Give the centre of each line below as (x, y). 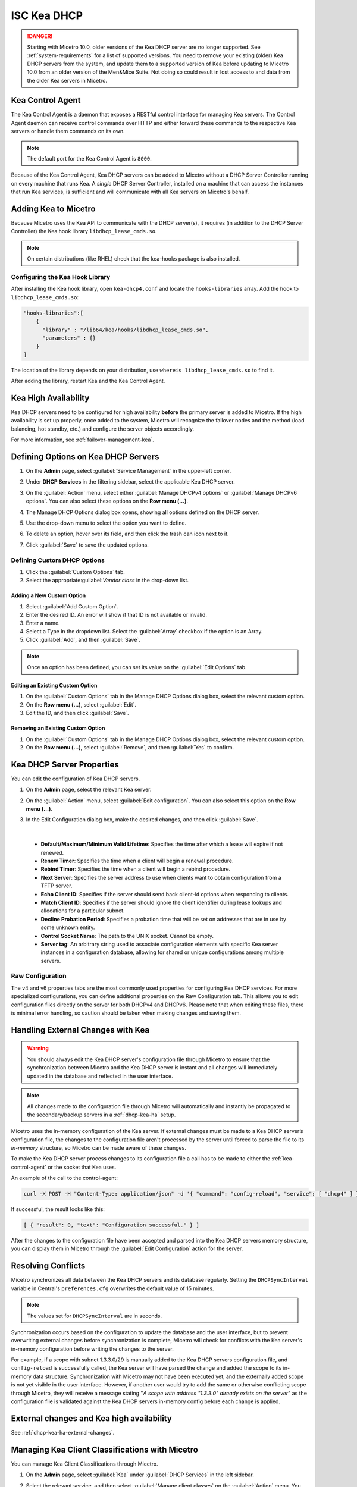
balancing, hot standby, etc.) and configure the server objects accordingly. (103, 429)
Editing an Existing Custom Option (54, 686)
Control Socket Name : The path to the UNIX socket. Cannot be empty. (127, 936)
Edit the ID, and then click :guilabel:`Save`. (77, 713)
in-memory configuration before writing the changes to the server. (92, 1349)
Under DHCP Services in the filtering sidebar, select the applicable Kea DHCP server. (130, 482)
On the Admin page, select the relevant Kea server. (89, 790)
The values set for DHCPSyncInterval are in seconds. (95, 1316)
